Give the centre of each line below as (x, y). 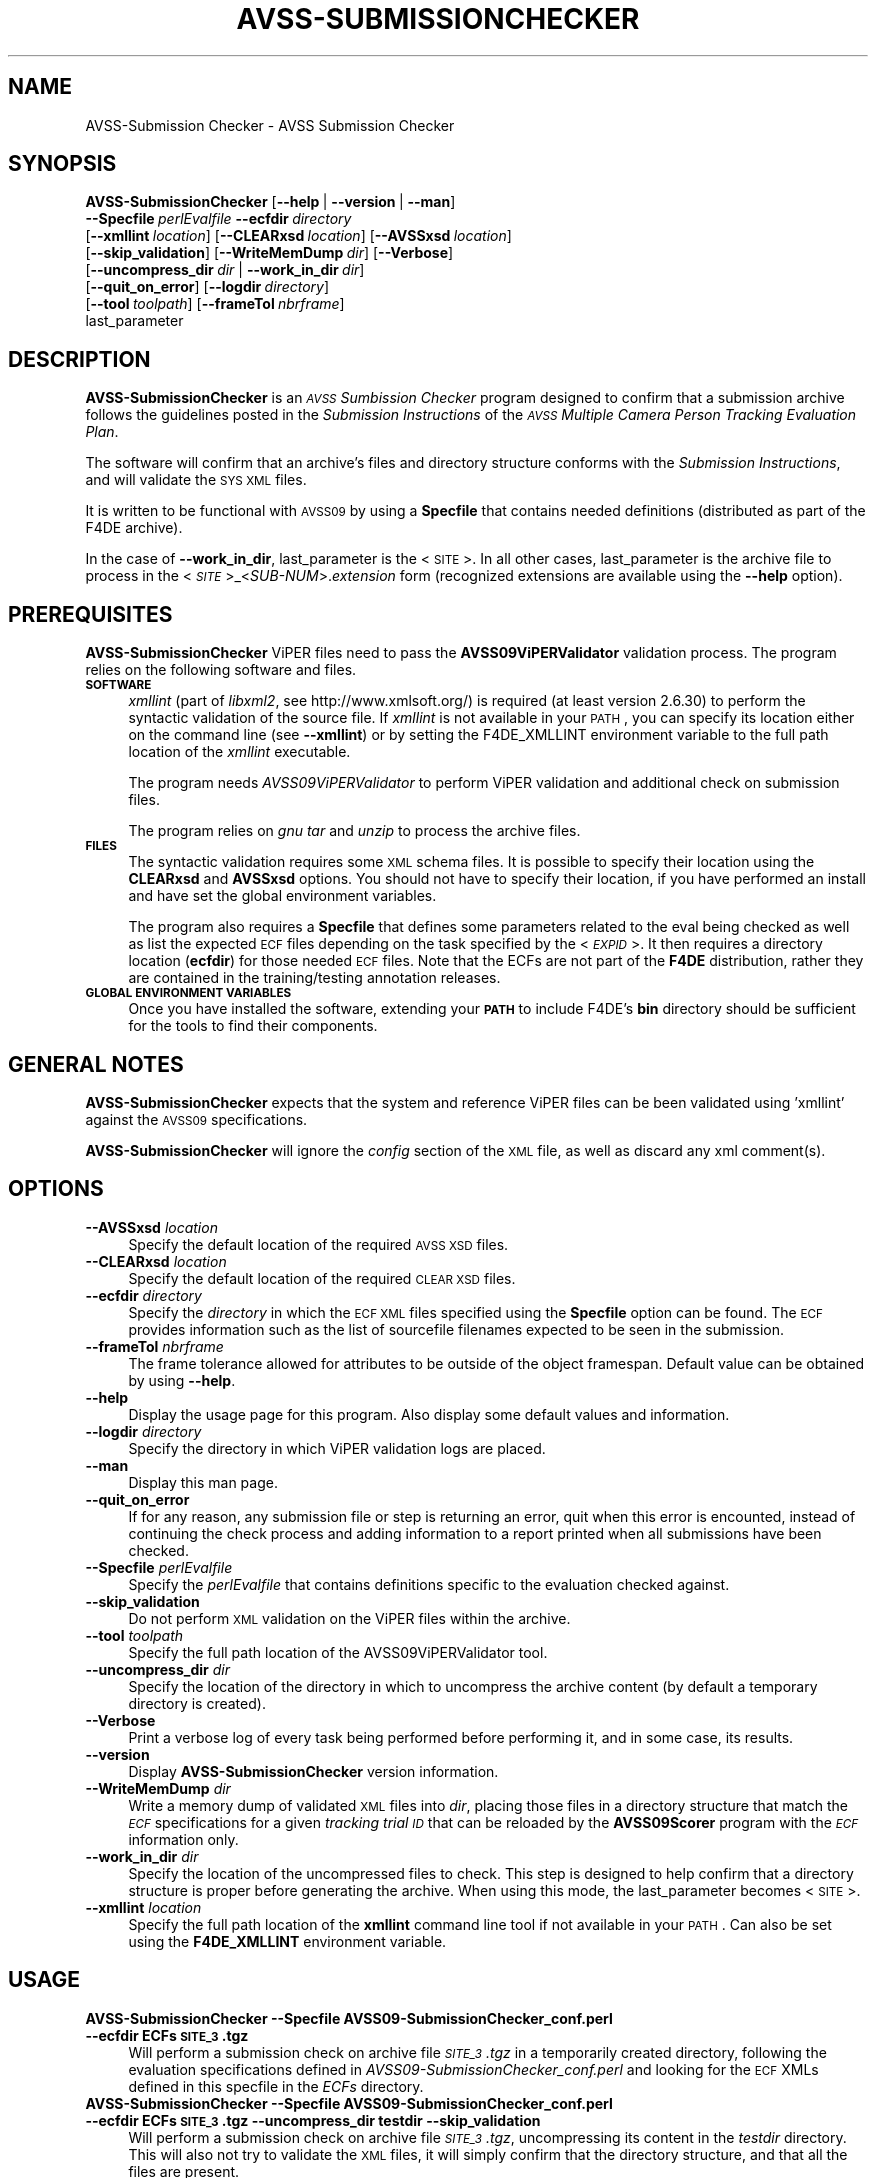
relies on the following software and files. (221, 670)
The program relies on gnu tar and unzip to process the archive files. (354, 831)
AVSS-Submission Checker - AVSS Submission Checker (270, 125)
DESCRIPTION (79, 359)
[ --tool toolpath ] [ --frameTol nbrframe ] (215, 304)
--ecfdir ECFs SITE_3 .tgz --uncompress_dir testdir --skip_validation (313, 2120)
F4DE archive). (134, 528)
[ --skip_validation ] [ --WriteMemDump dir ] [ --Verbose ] (269, 253)
